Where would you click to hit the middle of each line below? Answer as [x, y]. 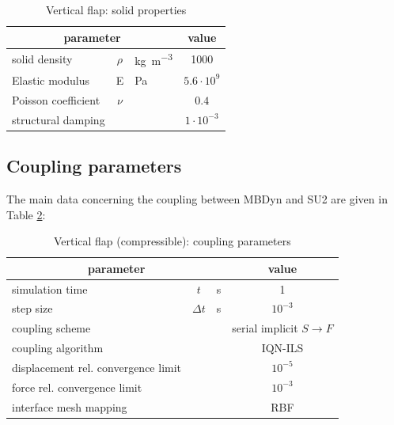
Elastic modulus [51, 80]
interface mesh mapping [70, 406]
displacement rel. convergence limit [97, 367]
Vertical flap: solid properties [116, 9]
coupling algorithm [58, 348]
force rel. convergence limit [77, 387]
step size [32, 308]
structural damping [59, 119]
